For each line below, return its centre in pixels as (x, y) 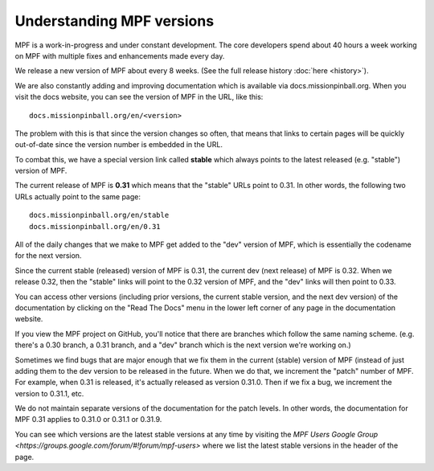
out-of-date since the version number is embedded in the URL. (119, 145)
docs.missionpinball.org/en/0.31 (95, 226)
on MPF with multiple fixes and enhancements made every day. (120, 55)
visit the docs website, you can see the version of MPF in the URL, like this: (139, 97)
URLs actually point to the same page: (78, 196)
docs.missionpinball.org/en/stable (99, 215)
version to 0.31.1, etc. (49, 393)
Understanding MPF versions (115, 21)
